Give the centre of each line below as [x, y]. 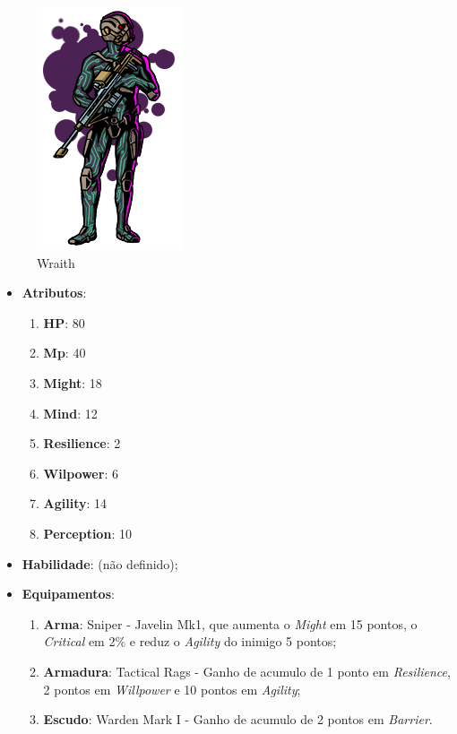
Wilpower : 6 [81, 473]
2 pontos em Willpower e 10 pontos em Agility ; [172, 689]
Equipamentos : [68, 594]
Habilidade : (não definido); [100, 563]
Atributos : [54, 293]
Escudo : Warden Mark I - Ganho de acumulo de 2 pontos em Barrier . [238, 719]
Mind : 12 [70, 413]
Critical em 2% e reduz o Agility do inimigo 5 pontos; [190, 641]
